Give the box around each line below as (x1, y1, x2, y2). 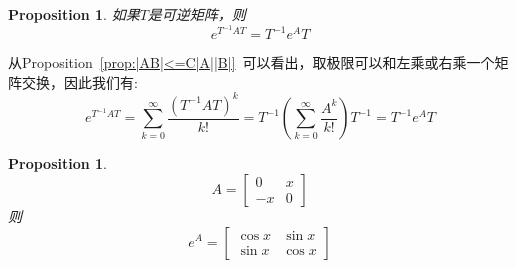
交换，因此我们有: (21, 71, 138, 92)
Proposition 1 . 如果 (8, 4, 140, 24)
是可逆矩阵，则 (147, 4, 246, 24)
